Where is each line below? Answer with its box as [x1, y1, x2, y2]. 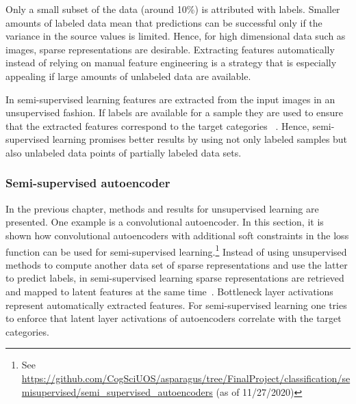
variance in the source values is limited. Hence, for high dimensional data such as [5, 29, 346, 43]
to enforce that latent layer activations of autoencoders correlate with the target [5, 311, 342, 325]
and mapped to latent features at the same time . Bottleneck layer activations [5, 284, 333, 298]
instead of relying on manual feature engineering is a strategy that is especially [5, 55, 337, 70]
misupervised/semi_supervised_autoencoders [21, 384, 213, 399]
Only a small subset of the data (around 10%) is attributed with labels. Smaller [5, 2, 340, 16]
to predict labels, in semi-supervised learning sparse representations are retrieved [5, 271, 344, 285]
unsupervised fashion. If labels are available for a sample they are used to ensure [5, 105, 344, 120]
